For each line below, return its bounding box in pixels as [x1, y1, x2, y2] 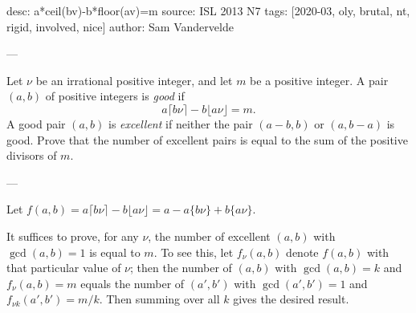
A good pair [6, 115, 66, 132]
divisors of [6, 147, 57, 164]
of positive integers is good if [45, 87, 185, 104]
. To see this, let [153, 243, 234, 260]
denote [286, 243, 319, 260]
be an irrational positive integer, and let [35, 71, 233, 88]
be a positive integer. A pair [250, 71, 389, 88]
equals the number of [80, 274, 185, 291]
